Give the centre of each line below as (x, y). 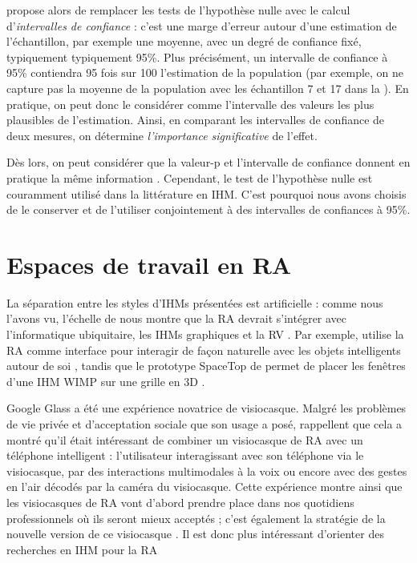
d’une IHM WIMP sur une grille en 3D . (106, 381)
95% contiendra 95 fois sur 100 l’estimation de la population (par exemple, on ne (205, 72)
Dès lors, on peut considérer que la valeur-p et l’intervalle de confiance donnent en (208, 162)
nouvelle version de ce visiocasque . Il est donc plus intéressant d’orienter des (195, 534)
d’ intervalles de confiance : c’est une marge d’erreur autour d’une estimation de (202, 25)
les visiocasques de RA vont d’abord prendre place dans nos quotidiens (180, 502)
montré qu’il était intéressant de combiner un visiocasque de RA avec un (185, 439)
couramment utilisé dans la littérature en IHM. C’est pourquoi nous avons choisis (206, 193)
